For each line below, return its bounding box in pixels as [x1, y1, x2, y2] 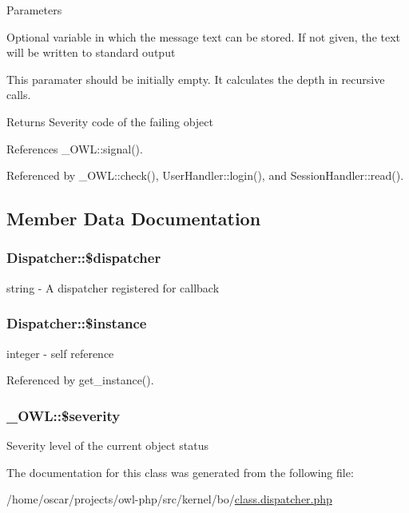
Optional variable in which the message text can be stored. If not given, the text [6, 28, 401, 45]
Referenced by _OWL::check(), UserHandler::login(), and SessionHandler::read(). [6, 167, 404, 184]
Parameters [6, 2, 62, 18]
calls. [6, 86, 31, 103]
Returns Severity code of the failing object [6, 113, 213, 129]
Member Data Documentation [6, 206, 261, 231]
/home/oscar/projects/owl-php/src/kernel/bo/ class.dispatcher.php [6, 491, 332, 507]
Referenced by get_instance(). [6, 372, 154, 388]
